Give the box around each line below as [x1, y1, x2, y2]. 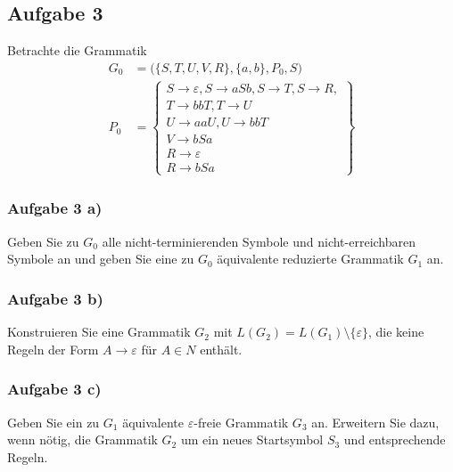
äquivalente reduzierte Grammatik [217, 249, 404, 268]
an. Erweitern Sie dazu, [311, 412, 440, 431]
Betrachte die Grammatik [7, 41, 147, 60]
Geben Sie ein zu [7, 412, 100, 431]
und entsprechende [343, 430, 446, 449]
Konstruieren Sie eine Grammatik [7, 322, 191, 341]
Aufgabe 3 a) [7, 197, 103, 219]
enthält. [200, 339, 243, 358]
